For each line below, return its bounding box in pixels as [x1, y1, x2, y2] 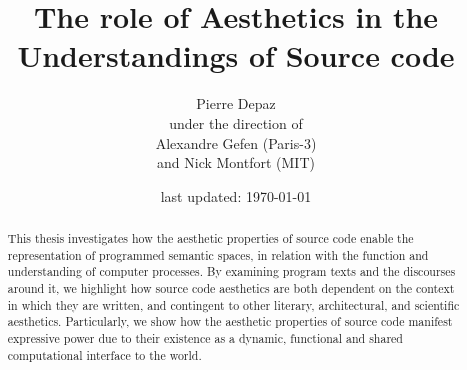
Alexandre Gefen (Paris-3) [155, 132, 317, 153]
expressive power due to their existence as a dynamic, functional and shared [7, 330, 403, 347]
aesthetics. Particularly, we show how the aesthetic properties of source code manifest [7, 313, 453, 330]
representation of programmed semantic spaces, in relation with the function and [7, 246, 429, 263]
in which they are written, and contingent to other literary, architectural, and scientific [7, 296, 460, 313]
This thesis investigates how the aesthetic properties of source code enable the [7, 230, 414, 247]
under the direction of [169, 112, 303, 133]
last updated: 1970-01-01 [160, 185, 312, 206]
